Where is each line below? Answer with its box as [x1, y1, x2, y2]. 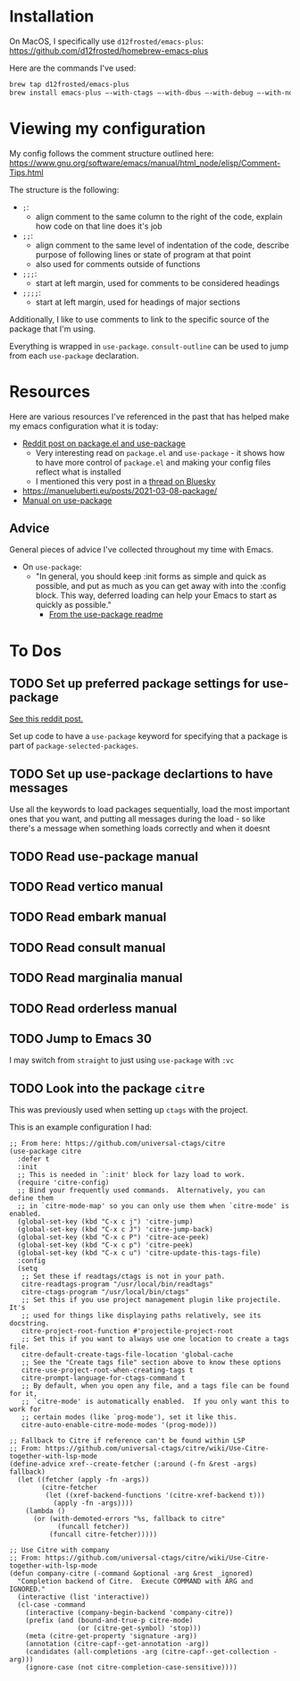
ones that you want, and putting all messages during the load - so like [9, 813, 266, 824]
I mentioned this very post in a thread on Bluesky [35, 475, 216, 486]
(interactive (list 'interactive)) [17, 1593, 150, 1601]
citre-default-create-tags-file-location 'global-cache [21, 1350, 234, 1359]
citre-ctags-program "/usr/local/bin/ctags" [21, 1288, 190, 1297]
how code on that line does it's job [35, 221, 162, 231]
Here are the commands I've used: [9, 63, 137, 73]
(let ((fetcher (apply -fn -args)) [17, 1475, 150, 1484]
